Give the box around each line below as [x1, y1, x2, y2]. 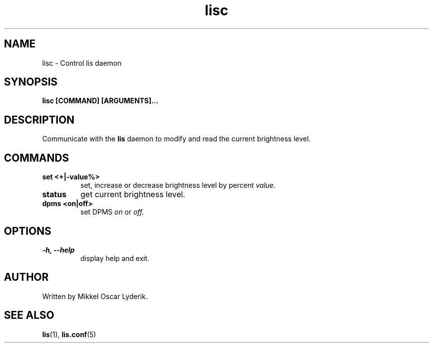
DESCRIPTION [4, 113, 75, 126]
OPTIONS [4, 224, 51, 237]
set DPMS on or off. [80, 208, 144, 217]
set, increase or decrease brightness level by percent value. [80, 181, 276, 190]
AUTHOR [4, 271, 49, 284]
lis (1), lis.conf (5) [42, 330, 96, 339]
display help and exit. [80, 254, 150, 262]
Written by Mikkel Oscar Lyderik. [42, 292, 148, 301]
